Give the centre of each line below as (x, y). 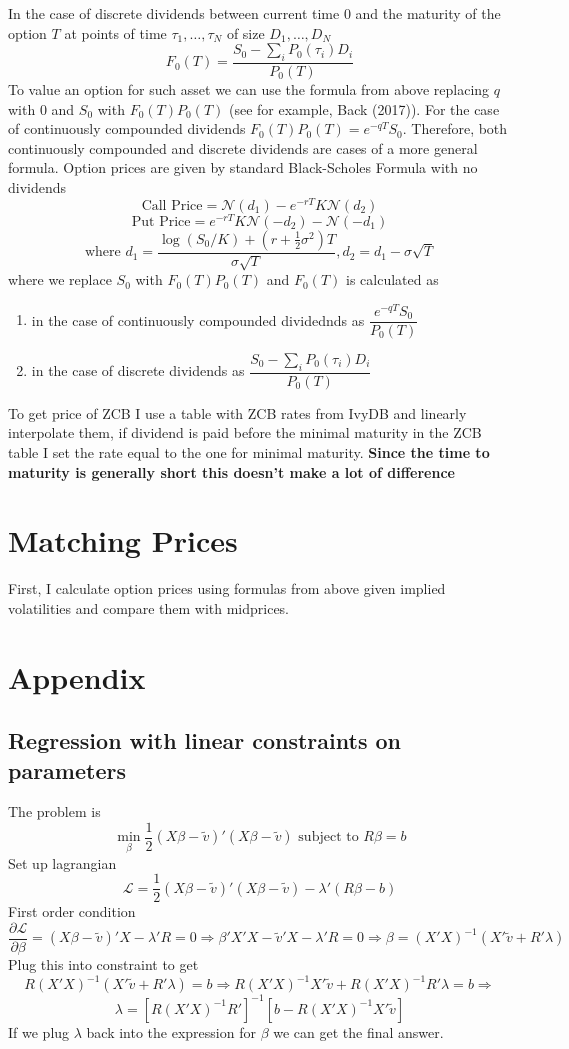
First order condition (72, 911)
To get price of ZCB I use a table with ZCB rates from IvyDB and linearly (237, 412)
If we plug (39, 1031)
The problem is (54, 811)
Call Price (172, 205)
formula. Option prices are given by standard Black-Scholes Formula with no (243, 167)
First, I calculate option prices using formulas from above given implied (227, 588)
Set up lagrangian (62, 862)
